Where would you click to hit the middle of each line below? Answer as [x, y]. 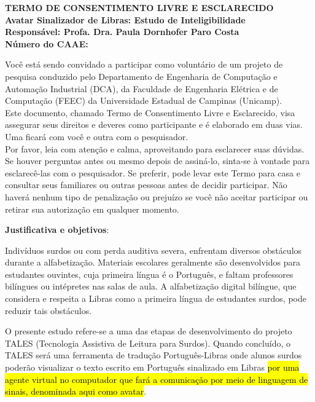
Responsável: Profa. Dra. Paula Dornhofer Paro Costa [122, 32]
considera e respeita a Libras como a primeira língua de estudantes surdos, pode [156, 298]
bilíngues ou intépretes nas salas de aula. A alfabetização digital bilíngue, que [151, 286]
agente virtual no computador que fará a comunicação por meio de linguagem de [157, 379]
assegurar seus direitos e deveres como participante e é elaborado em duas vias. [154, 124]
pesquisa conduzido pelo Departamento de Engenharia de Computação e [141, 76]
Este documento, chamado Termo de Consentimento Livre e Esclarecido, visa [150, 112]
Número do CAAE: [47, 43]
